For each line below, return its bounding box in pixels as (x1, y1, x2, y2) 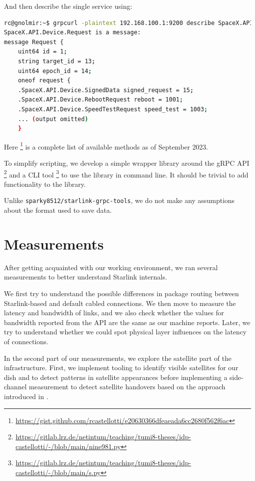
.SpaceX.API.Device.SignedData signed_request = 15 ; (18, 86, 194, 94)
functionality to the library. (4, 178, 86, 189)
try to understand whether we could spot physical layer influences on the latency (4, 327, 247, 337)
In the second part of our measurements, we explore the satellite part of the (4, 353, 232, 363)
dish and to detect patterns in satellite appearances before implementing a (4, 372, 228, 382)
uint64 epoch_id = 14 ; (18, 67, 92, 75)
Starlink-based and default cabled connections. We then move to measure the (4, 298, 236, 308)
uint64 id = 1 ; (18, 48, 67, 55)
